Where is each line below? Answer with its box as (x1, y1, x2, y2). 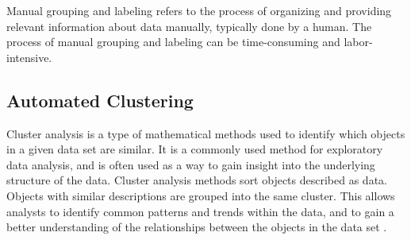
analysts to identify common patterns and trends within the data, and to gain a (6, 203, 394, 219)
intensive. (6, 48, 52, 65)
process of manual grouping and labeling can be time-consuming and (6, 33, 340, 50)
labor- (344, 33, 373, 50)
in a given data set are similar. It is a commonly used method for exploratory (6, 141, 383, 157)
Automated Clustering (6, 87, 194, 112)
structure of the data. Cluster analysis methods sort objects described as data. (6, 172, 387, 188)
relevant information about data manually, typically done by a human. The (6, 17, 372, 34)
